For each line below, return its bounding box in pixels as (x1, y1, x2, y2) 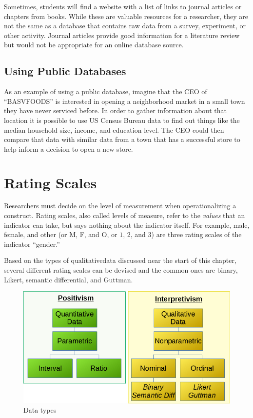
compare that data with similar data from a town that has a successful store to (4, 134, 240, 144)
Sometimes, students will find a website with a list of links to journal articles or (4, 1, 242, 11)
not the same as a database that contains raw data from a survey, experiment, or (4, 20, 246, 31)
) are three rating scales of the (151, 229, 242, 239)
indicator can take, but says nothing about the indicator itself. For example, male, (4, 219, 250, 230)
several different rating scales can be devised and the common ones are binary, (4, 265, 238, 275)
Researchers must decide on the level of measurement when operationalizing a (4, 200, 236, 211)
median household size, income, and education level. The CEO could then (4, 124, 224, 135)
